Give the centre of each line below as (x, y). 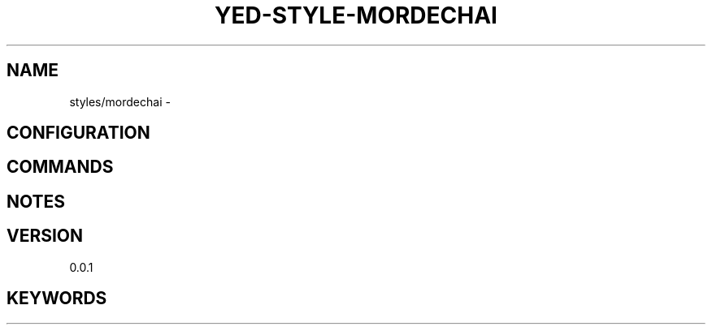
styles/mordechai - (120, 101)
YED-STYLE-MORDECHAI (356, 15)
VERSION (45, 236)
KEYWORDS (57, 299)
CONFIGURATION (78, 133)
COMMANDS (60, 167)
